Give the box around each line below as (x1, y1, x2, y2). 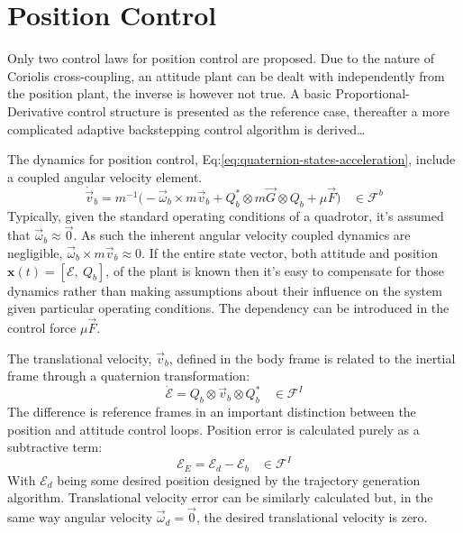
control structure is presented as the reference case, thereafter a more (68, 101, 449, 120)
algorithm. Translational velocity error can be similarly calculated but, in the (7, 488, 433, 507)
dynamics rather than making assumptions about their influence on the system (7, 280, 442, 299)
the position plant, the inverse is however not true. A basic (7, 84, 331, 103)
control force (7, 317, 77, 336)
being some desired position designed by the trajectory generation (57, 470, 421, 489)
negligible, (7, 243, 63, 262)
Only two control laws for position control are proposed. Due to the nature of (7, 49, 434, 68)
